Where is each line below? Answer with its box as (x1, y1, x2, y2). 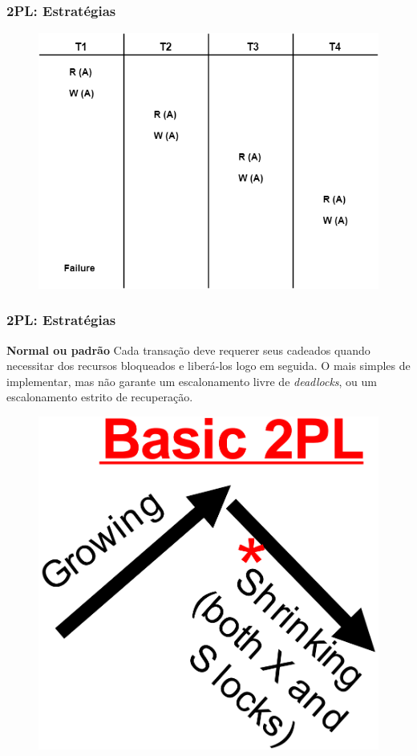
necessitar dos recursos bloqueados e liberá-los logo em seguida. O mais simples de (6, 357, 411, 374)
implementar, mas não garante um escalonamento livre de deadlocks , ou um (6, 372, 378, 389)
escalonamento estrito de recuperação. (6, 388, 193, 405)
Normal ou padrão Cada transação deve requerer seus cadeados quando (6, 341, 370, 358)
